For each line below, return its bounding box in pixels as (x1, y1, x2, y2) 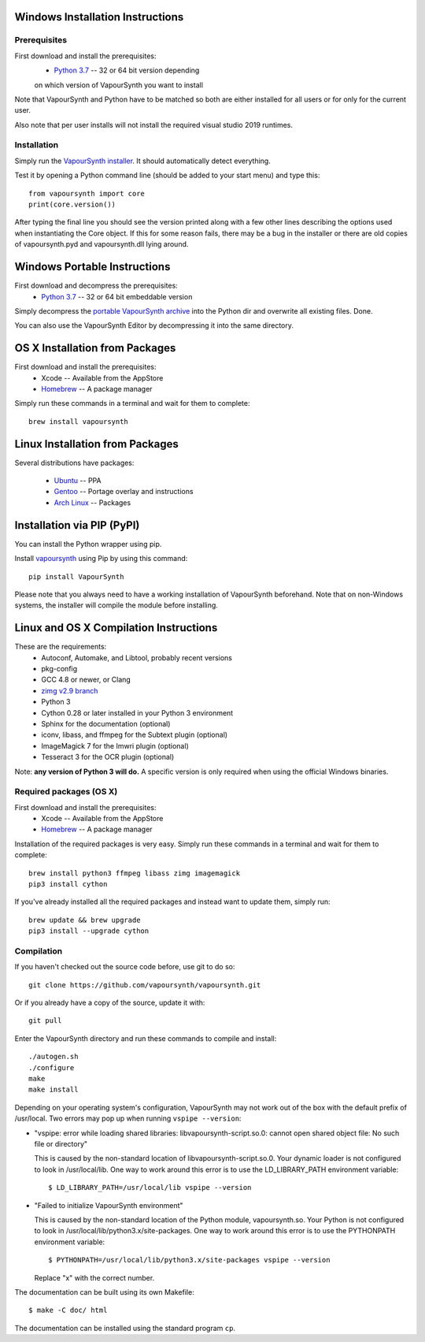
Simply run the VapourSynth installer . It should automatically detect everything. (14, 156, 271, 165)
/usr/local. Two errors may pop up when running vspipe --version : (14, 1113, 242, 1123)
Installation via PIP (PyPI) (14, 519, 140, 532)
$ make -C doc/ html (28, 1306, 108, 1315)
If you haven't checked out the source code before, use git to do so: (14, 962, 235, 972)
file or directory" (34, 1139, 88, 1148)
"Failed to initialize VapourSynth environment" (34, 1200, 184, 1210)
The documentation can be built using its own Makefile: (14, 1287, 194, 1296)
